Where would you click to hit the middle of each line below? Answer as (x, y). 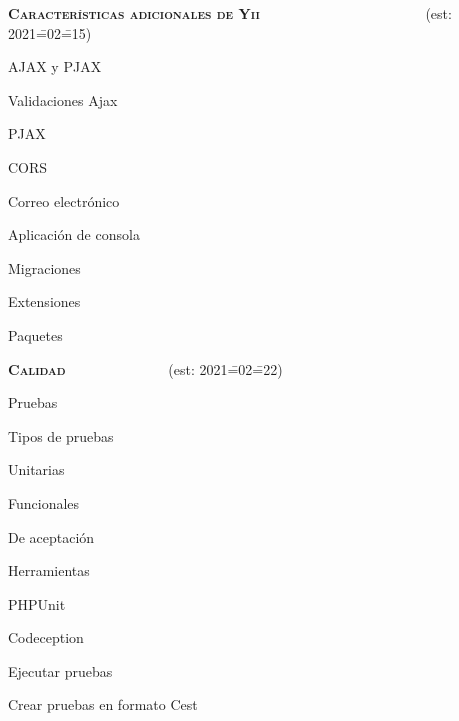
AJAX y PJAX (55, 66)
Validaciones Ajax (63, 99)
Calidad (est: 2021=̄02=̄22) (145, 368)
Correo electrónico (64, 200)
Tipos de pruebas (61, 435)
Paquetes (35, 334)
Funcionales (44, 502)
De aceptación (51, 536)
